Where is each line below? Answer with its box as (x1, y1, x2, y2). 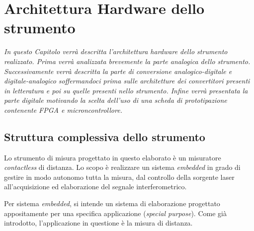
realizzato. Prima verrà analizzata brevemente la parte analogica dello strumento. (4, 56, 251, 66)
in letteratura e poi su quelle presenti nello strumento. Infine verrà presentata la (4, 85, 248, 95)
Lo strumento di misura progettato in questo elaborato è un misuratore (4, 152, 221, 162)
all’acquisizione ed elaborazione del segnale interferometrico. (4, 181, 187, 192)
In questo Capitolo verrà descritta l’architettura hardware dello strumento (4, 46, 228, 57)
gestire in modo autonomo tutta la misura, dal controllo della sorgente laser (4, 171, 235, 182)
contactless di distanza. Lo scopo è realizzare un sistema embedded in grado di (4, 162, 241, 172)
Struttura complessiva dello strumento (4, 129, 205, 144)
